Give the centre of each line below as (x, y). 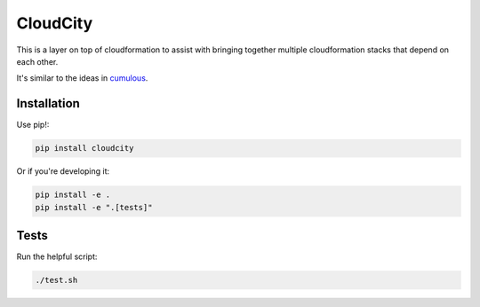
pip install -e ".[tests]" (94, 207)
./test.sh (56, 280)
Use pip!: (33, 125)
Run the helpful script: (57, 256)
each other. (37, 61)
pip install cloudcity (84, 148)
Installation (48, 103)
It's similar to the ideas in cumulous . (82, 78)
